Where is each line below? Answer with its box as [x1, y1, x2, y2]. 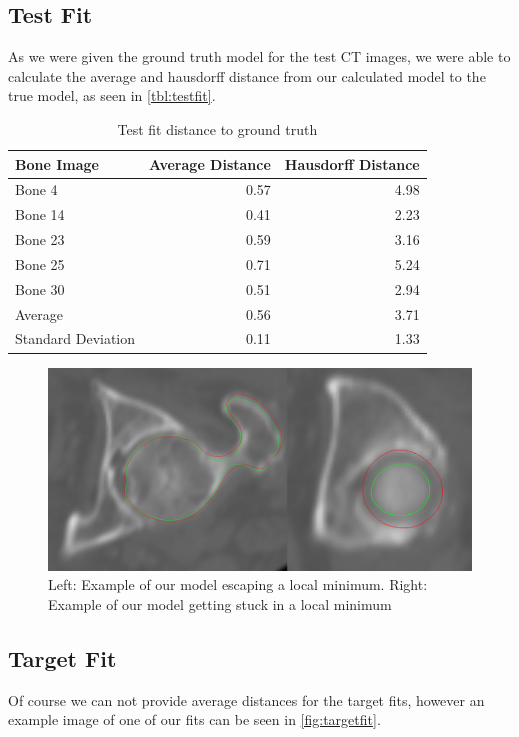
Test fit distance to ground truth [117, 118, 318, 139]
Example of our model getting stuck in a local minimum [48, 594, 392, 615]
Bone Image [15, 153, 99, 174]
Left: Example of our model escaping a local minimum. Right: [48, 574, 428, 595]
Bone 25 [15, 253, 65, 274]
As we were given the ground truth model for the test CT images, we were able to [8, 46, 511, 67]
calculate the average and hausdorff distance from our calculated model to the [8, 65, 486, 86]
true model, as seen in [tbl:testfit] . [8, 85, 216, 106]
